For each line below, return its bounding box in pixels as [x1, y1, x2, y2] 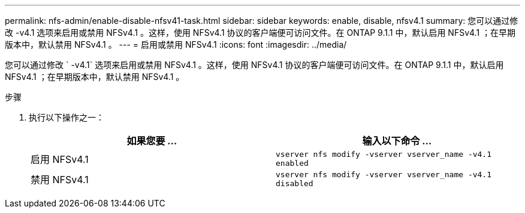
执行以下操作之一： [29, 112, 104, 122]
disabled [276, 179, 313, 188]
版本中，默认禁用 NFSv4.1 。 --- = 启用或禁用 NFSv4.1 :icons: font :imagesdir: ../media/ [5, 39, 347, 50]
